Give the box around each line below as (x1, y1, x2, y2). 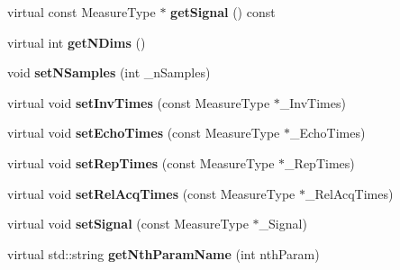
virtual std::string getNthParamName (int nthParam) (7, 244, 320, 263)
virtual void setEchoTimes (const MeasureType (7, 123, 280, 142)
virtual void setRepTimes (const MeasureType (7, 153, 275, 172)
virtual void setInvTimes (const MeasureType (7, 93, 270, 112)
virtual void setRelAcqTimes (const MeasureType (7, 184, 295, 202)
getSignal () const (170, 3, 276, 21)
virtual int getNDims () (7, 32, 146, 51)
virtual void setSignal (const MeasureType (7, 214, 249, 233)
